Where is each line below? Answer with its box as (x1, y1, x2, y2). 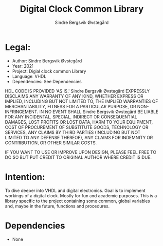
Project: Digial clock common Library (12, 68, 87, 74)
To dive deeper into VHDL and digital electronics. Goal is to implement (5, 188, 146, 193)
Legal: (5, 41, 31, 53)
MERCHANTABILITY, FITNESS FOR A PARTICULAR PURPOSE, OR (5, 103, 136, 109)
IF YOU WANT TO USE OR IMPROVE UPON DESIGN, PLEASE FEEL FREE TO (5, 149, 157, 155)
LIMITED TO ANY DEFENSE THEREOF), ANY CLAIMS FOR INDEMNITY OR (5, 134, 153, 140)
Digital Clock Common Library (19, 3, 144, 15)
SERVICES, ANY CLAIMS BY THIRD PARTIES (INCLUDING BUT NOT (5, 129, 141, 135)
